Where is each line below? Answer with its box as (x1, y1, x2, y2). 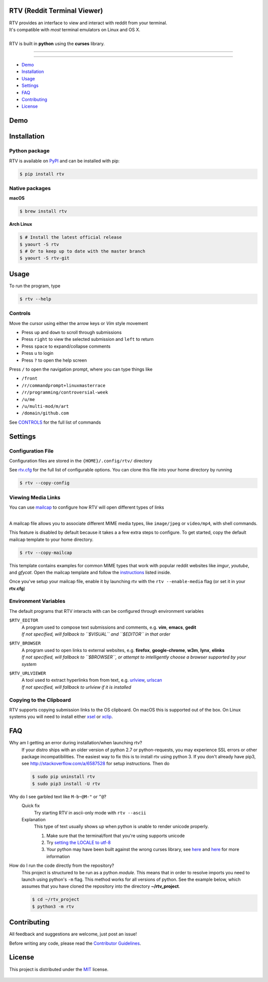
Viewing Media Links (9, 494, 61, 501)
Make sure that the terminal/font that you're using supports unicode (46, 833, 185, 839)
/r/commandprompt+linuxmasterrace (21, 383, 106, 388)
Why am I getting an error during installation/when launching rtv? (9, 740, 142, 746)
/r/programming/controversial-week (21, 390, 109, 395)
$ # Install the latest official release (19, 235, 122, 240)
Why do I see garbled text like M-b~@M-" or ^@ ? (9, 793, 107, 799)
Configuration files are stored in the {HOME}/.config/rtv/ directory (9, 458, 152, 463)
